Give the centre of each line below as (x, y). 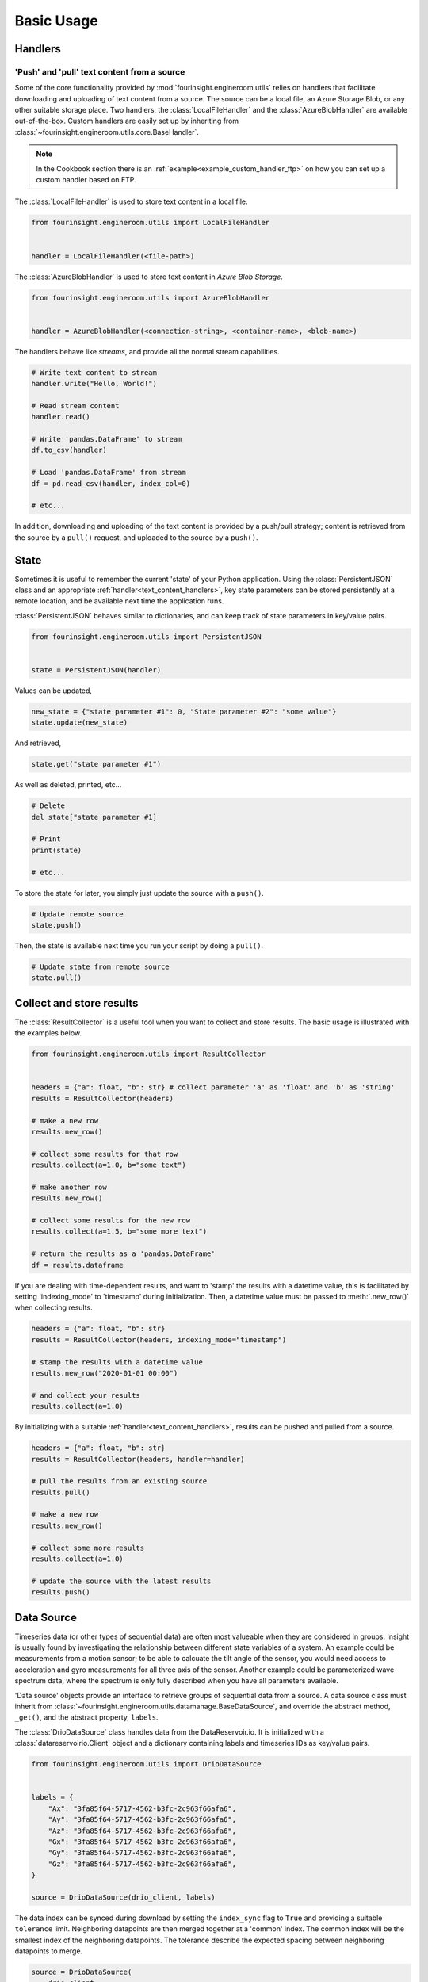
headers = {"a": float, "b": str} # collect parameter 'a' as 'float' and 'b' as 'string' (213, 1087)
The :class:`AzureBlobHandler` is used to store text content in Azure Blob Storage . (149, 277)
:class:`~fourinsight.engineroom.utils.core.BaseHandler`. (107, 132)
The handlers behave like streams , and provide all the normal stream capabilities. (147, 351)
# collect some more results (88, 1548)
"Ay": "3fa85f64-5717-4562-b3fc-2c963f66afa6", (142, 1820)
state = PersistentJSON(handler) (96, 670)
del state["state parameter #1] (94, 817)
